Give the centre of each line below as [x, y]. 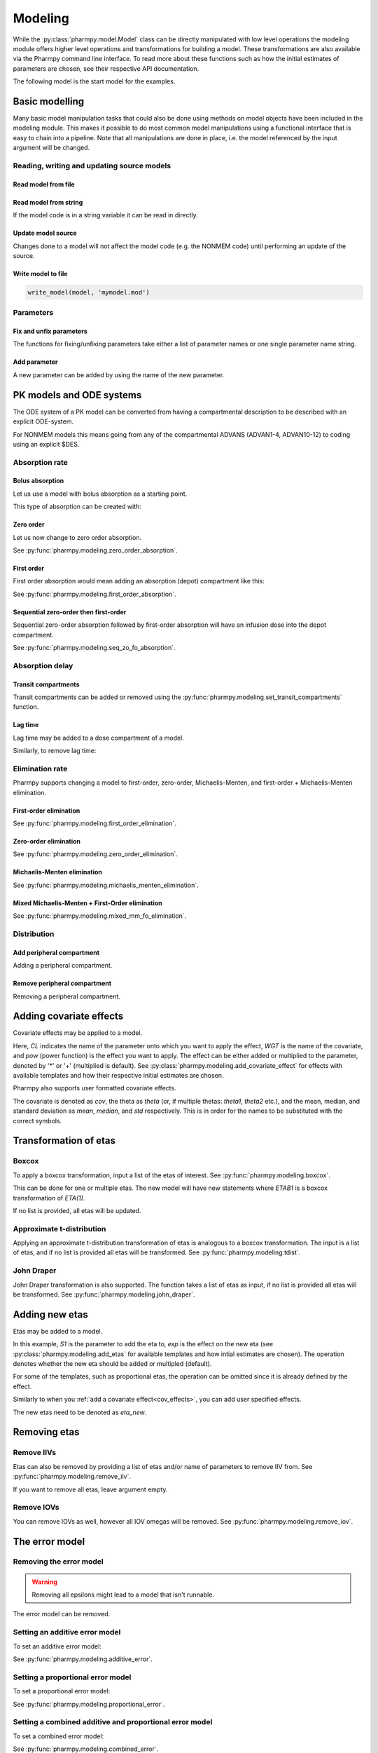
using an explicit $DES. [46, 444]
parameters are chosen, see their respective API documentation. [106, 68]
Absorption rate [40, 462]
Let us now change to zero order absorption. [77, 537]
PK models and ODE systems [77, 395]
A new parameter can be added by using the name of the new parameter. [119, 374]
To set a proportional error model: [62, 1691]
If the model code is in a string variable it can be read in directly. [106, 215]
